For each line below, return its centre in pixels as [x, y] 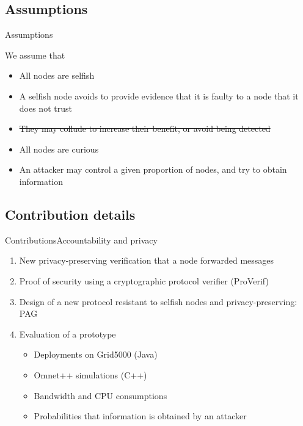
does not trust [46, 108]
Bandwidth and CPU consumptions [100, 395]
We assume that [35, 55]
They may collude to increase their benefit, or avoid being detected [145, 128]
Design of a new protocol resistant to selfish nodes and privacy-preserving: [158, 301]
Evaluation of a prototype [68, 334]
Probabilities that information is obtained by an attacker [140, 416]
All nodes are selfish [57, 75]
